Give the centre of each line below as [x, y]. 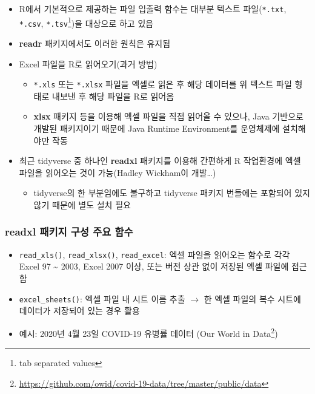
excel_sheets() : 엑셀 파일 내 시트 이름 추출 [102, 298]
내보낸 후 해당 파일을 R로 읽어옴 [113, 96]
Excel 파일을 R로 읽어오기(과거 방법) [88, 63]
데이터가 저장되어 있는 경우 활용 [79, 311]
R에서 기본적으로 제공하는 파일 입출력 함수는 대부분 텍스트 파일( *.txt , [153, 8]
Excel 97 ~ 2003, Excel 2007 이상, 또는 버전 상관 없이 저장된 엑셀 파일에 [154, 266]
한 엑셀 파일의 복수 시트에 [252, 298]
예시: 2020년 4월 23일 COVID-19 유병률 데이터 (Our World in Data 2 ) [148, 332]
